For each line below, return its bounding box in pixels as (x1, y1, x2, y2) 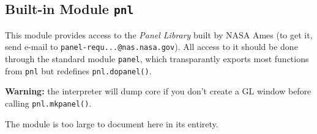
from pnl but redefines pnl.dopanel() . (5, 64, 152, 77)
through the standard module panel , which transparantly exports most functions (5, 52, 309, 65)
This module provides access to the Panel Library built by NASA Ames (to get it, (5, 28, 313, 41)
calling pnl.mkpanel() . (5, 96, 92, 109)
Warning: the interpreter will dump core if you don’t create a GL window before (5, 85, 311, 97)
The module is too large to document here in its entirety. (5, 117, 218, 130)
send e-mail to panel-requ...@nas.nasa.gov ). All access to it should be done (5, 40, 298, 53)
